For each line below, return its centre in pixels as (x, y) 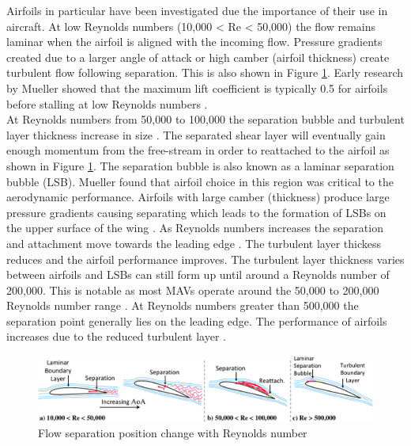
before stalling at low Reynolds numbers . (107, 103)
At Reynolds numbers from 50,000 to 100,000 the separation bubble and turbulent (205, 119)
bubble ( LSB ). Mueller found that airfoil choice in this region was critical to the (200, 181)
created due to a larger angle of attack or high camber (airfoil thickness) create (198, 57)
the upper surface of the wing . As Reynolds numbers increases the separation (195, 228)
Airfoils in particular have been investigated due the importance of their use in (197, 10)
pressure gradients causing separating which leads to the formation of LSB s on (196, 212)
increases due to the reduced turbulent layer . (116, 336)
